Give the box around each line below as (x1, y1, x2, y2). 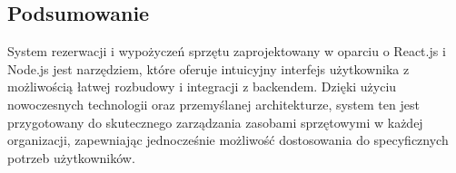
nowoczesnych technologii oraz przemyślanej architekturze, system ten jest (7, 94, 420, 113)
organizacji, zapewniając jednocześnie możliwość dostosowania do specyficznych (7, 130, 449, 149)
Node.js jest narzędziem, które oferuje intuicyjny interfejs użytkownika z (7, 59, 410, 78)
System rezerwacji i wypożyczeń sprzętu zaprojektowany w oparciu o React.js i (7, 42, 446, 61)
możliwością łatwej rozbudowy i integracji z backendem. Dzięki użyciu (7, 77, 397, 96)
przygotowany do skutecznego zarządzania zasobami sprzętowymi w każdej (7, 112, 423, 131)
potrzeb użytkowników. (7, 148, 135, 167)
